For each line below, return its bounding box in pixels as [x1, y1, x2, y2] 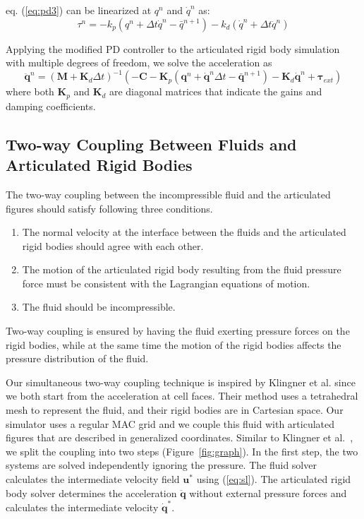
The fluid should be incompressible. [22, 299, 176, 314]
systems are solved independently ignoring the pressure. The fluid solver [6, 458, 317, 472]
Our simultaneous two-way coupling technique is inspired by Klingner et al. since [6, 374, 356, 389]
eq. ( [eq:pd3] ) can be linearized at [6, 3, 152, 17]
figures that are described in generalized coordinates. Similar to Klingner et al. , [6, 430, 353, 445]
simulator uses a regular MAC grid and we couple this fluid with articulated [6, 416, 335, 431]
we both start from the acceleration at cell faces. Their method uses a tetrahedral [6, 388, 358, 403]
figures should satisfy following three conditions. [6, 201, 213, 215]
